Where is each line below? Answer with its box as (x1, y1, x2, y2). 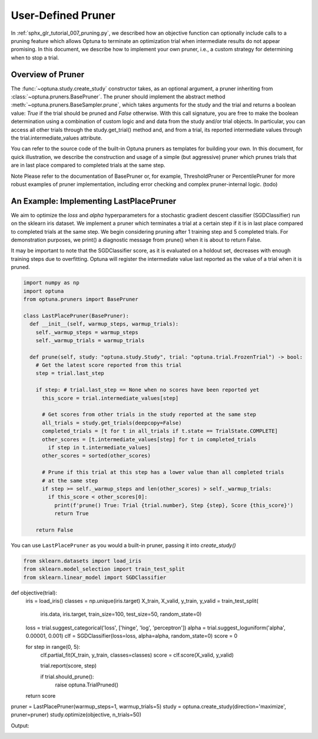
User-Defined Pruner (11, 9, 116, 22)
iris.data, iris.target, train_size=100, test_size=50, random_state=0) (40, 611, 202, 618)
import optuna (23, 287, 64, 294)
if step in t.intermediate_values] (48, 444, 151, 450)
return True (54, 510, 89, 517)
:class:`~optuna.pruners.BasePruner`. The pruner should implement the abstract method (11, 93, 226, 100)
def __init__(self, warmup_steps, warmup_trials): (29, 321, 179, 327)
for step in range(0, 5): (25, 643, 81, 650)
